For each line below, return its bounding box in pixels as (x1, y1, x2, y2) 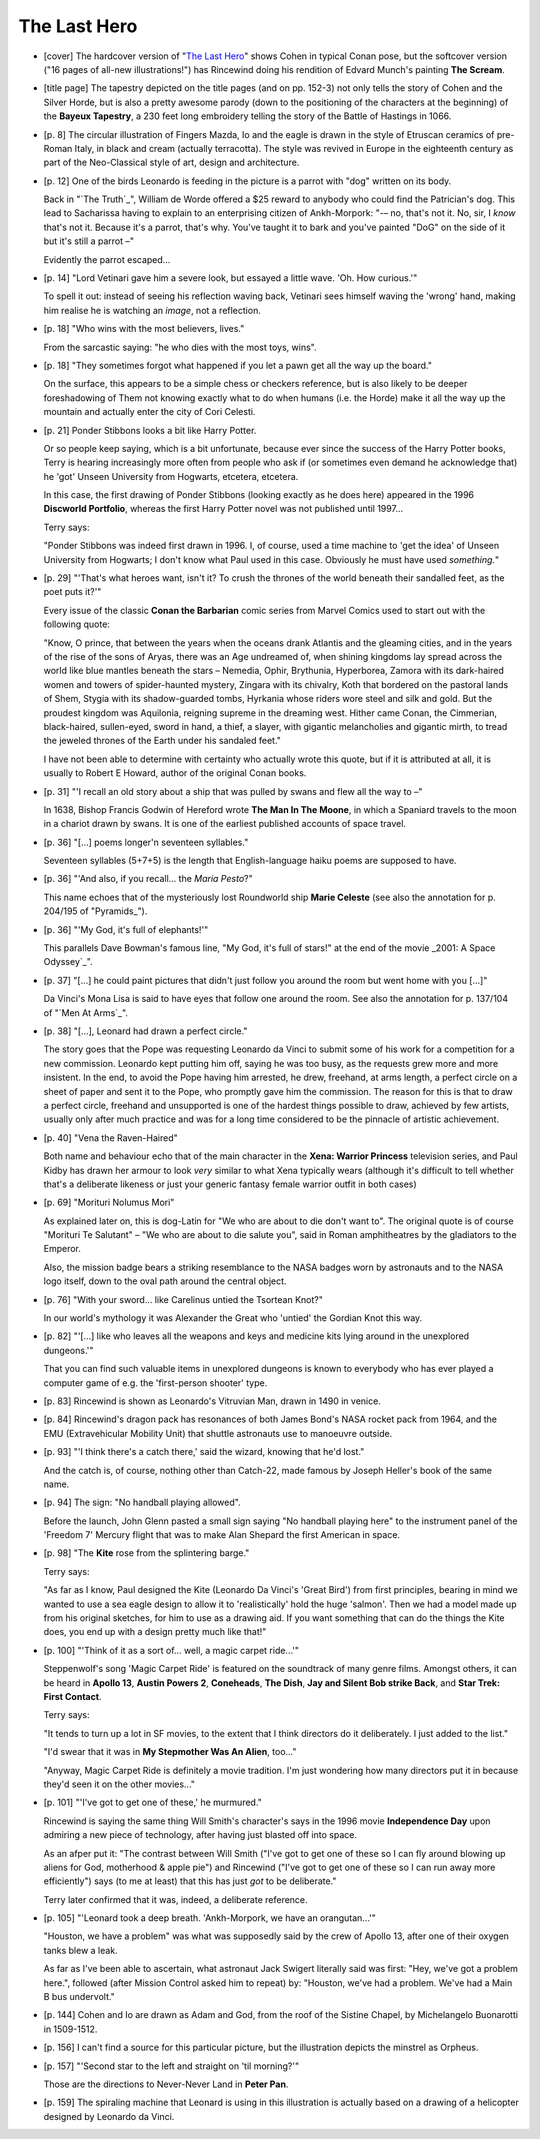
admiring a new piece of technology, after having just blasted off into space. (43, 1829, 357, 1841)
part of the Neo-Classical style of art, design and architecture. (43, 156, 300, 169)
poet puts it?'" (43, 586, 102, 598)
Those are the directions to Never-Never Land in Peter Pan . (43, 2078, 289, 2090)
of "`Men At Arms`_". (43, 1006, 129, 1019)
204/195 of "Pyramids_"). (43, 905, 148, 917)
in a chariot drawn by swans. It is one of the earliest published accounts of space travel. (43, 818, 407, 830)
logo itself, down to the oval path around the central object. (43, 1275, 287, 1287)
